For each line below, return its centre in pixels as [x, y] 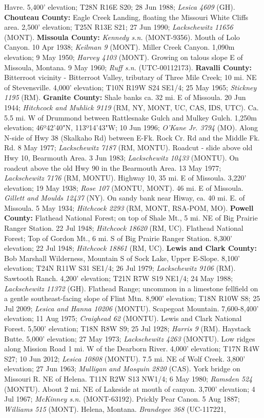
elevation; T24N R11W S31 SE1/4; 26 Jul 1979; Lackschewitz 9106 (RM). [120, 268]
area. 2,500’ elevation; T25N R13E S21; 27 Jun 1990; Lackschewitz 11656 [119, 27]
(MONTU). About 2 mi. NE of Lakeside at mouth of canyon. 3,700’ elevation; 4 [130, 389]
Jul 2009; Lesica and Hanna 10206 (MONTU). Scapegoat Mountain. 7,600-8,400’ [131, 308]
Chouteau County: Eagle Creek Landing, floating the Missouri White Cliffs [126, 17]
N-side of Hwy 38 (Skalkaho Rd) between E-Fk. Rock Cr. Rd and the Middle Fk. [132, 137]
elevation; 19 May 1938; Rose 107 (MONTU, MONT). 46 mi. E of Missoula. [124, 187]
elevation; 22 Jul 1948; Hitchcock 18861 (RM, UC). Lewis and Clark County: [130, 248]
